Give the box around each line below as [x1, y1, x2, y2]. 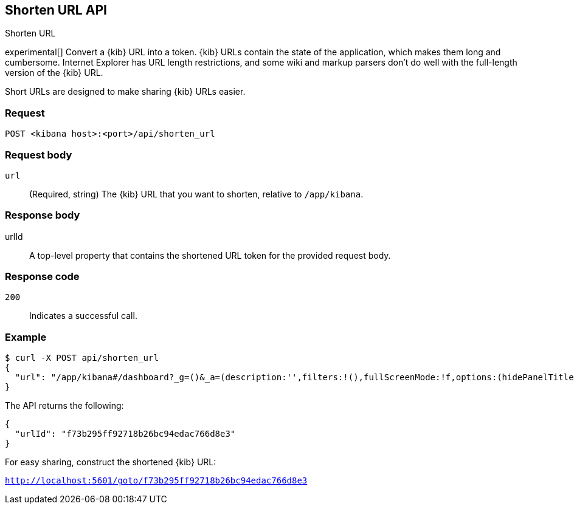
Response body [5, 209, 80, 222]
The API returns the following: [5, 400, 124, 411]
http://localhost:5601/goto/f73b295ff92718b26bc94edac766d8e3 [5, 476, 308, 486]
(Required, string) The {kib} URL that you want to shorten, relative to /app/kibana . [29, 188, 364, 199]
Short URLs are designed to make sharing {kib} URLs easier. [5, 86, 246, 97]
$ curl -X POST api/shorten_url [5, 353, 159, 363]
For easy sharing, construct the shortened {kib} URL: [5, 457, 216, 468]
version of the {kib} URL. [5, 67, 103, 78]
